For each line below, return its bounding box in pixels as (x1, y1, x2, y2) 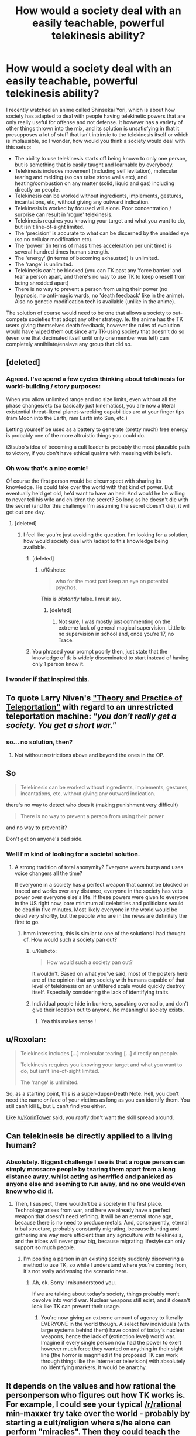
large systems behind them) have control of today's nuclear (40, 1326, 185, 1334)
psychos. (55, 584, 78, 591)
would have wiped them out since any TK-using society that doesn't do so (6, 328, 185, 335)
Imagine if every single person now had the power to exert (40, 1339, 181, 1346)
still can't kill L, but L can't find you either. (6, 1103, 106, 1110)
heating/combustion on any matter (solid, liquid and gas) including (14, 180, 174, 187)
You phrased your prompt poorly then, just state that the (32, 648, 168, 655)
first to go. (14, 918, 40, 925)
